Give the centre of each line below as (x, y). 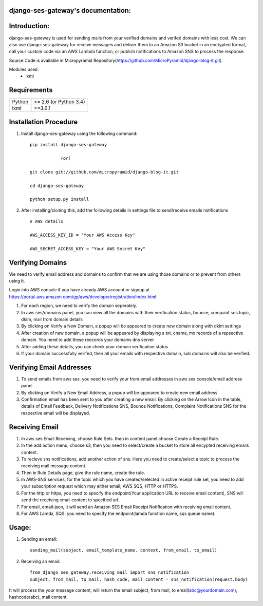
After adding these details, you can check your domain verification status (94, 346)
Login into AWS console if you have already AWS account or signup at (79, 290)
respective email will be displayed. (56, 413)
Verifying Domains (38, 262)
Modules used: (24, 69)
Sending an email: (39, 539)
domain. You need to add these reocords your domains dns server (88, 340)
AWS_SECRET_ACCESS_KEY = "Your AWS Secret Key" (88, 249)
